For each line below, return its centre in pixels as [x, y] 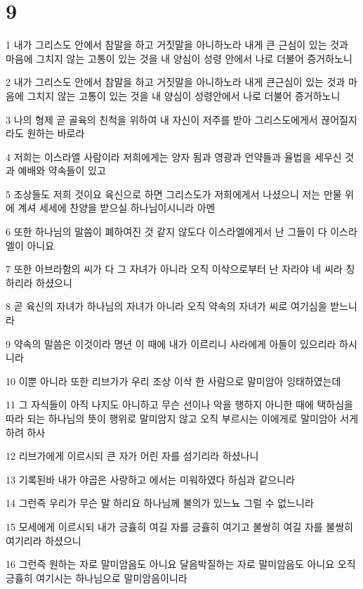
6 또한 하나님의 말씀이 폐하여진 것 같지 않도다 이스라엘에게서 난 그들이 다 [166, 232]
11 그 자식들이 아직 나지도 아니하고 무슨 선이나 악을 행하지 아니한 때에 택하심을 [179, 404]
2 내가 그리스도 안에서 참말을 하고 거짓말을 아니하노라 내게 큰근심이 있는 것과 [176, 82]
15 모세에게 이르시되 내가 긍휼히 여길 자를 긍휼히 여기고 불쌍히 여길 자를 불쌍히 [179, 526]
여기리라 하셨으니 [44, 540]
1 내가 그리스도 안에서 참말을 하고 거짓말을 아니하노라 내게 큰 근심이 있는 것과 [177, 45]
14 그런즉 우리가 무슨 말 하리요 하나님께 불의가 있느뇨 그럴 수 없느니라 [160, 503]
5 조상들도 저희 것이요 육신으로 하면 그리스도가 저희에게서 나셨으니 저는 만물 [174, 194]
